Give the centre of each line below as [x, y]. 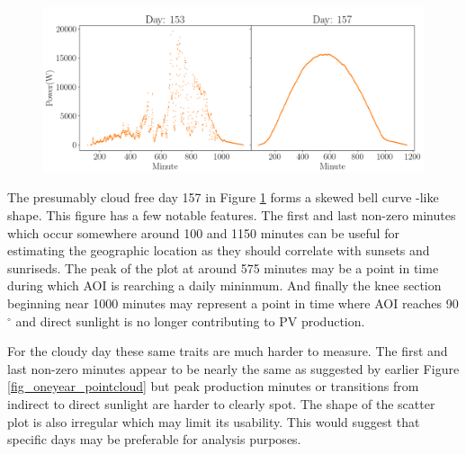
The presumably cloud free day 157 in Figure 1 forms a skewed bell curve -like [223, 197]
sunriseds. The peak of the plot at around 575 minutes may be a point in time [223, 267]
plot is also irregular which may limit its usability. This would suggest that [214, 421]
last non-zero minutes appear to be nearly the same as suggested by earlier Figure [233, 368]
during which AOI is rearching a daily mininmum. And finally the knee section [224, 285]
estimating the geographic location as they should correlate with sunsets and [219, 250]
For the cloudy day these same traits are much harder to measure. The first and [228, 351]
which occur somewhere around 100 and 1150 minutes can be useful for [203, 232]
